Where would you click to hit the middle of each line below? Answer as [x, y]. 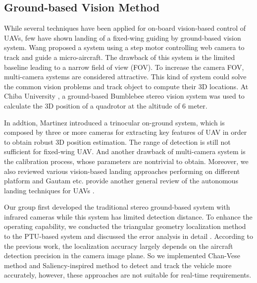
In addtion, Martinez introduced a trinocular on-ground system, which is [114, 122]
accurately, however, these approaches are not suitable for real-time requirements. [128, 275]
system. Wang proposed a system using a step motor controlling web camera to [124, 47]
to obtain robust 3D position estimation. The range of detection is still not [117, 141]
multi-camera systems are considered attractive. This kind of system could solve [125, 77]
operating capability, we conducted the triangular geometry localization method [125, 226]
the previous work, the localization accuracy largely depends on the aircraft [119, 246]
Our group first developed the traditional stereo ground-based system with [117, 207]
